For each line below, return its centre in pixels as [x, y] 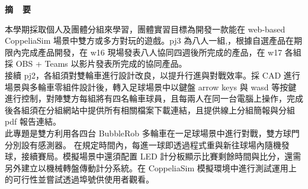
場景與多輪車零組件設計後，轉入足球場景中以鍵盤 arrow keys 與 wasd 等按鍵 [151, 87]
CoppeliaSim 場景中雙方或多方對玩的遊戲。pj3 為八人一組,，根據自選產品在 [150, 40]
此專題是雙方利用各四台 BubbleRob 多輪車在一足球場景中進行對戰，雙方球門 [152, 133]
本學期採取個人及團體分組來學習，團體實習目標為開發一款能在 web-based [145, 29]
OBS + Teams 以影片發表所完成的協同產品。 [101, 63]
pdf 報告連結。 [33, 121]
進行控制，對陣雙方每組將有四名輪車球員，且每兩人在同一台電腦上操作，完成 [154, 98]
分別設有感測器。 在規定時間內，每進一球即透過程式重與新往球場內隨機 [143, 144]
